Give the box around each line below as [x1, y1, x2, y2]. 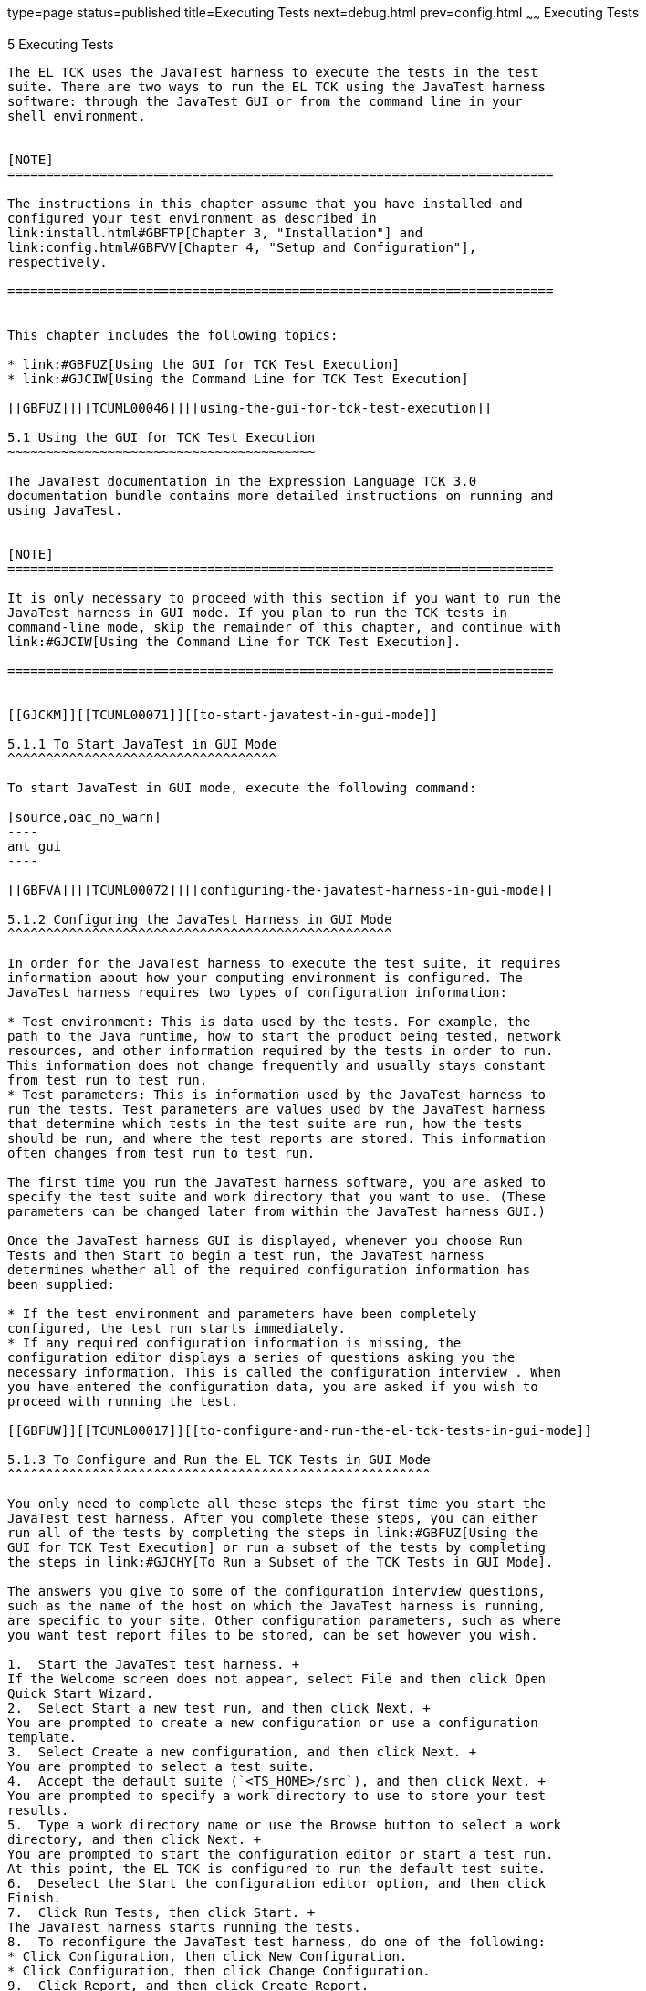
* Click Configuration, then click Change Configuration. [7, 1963, 431, 1978]
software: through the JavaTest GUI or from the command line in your [7, 93, 523, 109]
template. [7, 1729, 77, 1745]
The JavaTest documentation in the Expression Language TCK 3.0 [7, 473, 477, 488]
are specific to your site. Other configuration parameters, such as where [7, 1612, 561, 1628]
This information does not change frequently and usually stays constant [7, 1057, 547, 1073]
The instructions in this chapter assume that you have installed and [7, 195, 523, 211]
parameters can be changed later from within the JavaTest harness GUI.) [7, 1203, 547, 1219]
